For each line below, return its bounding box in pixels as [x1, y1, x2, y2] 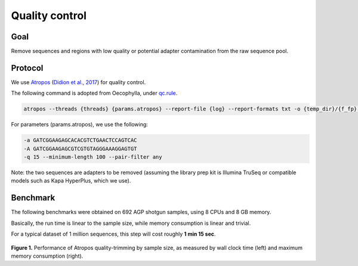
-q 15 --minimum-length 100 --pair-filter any [23, 154, 162, 160]
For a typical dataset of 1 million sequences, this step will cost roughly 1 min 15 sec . [11, 230, 216, 238]
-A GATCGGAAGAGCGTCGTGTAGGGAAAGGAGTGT [23, 145, 137, 152]
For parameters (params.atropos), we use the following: [11, 121, 149, 128]
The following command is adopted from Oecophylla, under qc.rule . [11, 89, 178, 97]
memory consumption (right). [11, 252, 84, 259]
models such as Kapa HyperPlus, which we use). [11, 177, 131, 184]
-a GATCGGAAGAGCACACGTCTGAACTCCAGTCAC [23, 137, 137, 144]
